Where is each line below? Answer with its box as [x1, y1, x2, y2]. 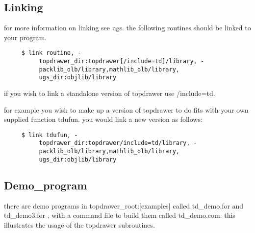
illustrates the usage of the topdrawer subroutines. [4, 219, 155, 230]
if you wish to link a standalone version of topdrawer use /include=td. [4, 88, 215, 98]
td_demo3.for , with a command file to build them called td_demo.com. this [4, 210, 235, 220]
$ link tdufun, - [21, 131, 78, 139]
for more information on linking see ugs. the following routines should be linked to [4, 23, 251, 33]
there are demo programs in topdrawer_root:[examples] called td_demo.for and [4, 200, 244, 210]
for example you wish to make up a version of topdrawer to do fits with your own [4, 104, 249, 115]
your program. [4, 32, 47, 42]
